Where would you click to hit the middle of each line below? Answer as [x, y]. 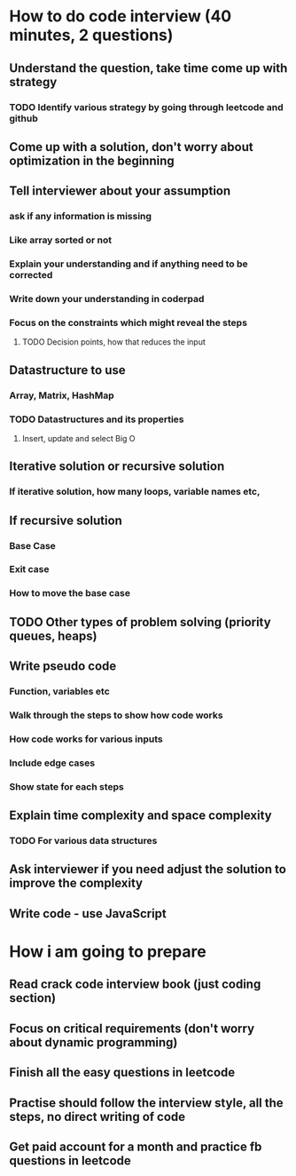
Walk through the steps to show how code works [116, 715]
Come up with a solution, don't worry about [132, 147]
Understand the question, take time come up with [148, 68]
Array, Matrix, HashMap [62, 395]
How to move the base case [70, 593]
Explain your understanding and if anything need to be [129, 264]
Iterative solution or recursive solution [117, 467]
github [23, 118]
